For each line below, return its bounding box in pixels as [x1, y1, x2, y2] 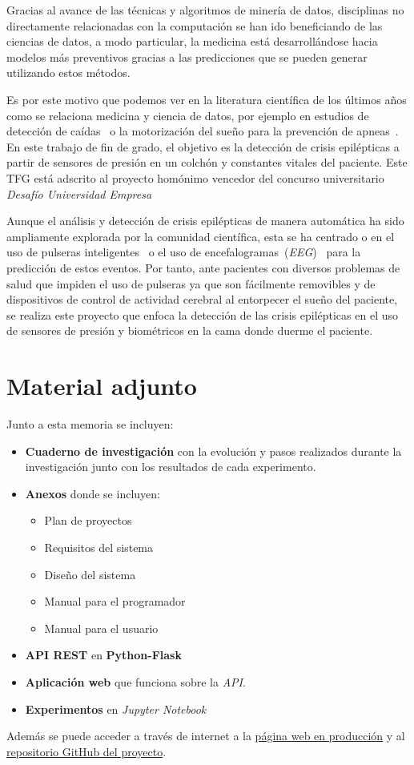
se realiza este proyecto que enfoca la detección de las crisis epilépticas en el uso [6, 306, 398, 323]
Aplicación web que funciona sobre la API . [25, 673, 246, 690]
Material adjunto [6, 369, 197, 402]
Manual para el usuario [44, 619, 159, 636]
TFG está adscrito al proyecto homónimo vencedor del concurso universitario [6, 169, 384, 186]
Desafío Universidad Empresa [6, 185, 152, 202]
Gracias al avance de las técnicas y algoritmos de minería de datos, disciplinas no [6, 2, 404, 18]
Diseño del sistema [44, 566, 136, 582]
